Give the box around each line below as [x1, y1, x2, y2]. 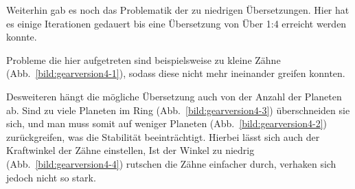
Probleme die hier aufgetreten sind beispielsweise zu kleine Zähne [6, 52, 281, 67]
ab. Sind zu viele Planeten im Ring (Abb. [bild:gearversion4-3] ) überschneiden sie [6, 102, 350, 117]
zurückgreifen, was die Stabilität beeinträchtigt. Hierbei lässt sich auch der [6, 129, 320, 144]
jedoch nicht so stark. [6, 170, 96, 184]
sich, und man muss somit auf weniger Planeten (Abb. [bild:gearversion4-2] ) [6, 116, 328, 131]
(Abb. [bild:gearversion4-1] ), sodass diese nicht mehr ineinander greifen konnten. [6, 66, 345, 80]
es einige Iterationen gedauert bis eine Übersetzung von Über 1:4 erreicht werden [6, 16, 347, 30]
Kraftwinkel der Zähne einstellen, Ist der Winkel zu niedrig [6, 143, 255, 157]
